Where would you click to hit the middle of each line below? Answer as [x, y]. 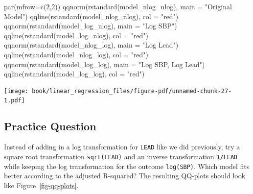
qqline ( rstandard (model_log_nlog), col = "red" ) [76, 35]
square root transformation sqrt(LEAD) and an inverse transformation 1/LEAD [121, 156]
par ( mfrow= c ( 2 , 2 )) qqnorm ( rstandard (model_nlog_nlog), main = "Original [118, 6]
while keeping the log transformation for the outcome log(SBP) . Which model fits [127, 166]
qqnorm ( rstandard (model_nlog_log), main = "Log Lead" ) [91, 45]
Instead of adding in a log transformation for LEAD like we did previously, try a [122, 147]
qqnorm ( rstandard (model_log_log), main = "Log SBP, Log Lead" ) [104, 64]
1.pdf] [14, 101]
